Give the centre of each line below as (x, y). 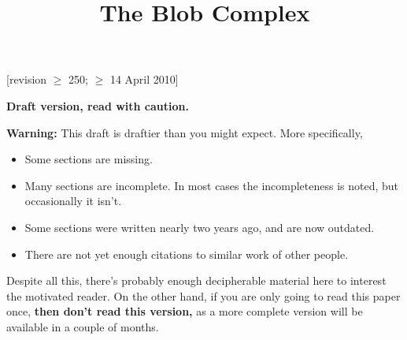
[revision (27, 79)
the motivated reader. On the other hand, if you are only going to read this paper (203, 295)
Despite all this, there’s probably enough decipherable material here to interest (196, 280)
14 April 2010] (144, 79)
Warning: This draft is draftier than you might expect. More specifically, (185, 132)
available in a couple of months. (83, 326)
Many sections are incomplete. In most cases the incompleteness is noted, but (212, 185)
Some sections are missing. (89, 159)
